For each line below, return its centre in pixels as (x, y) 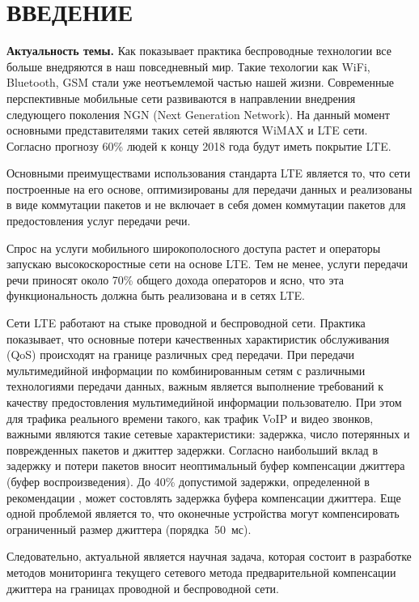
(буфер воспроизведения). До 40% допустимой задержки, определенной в (188, 481)
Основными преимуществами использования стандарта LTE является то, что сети (209, 173)
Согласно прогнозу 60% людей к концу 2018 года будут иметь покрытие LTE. (199, 145)
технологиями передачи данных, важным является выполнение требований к (195, 386)
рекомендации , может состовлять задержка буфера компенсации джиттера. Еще (204, 497)
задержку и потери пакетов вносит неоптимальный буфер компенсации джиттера (206, 465)
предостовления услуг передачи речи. (99, 221)
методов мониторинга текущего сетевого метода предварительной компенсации (201, 572)
